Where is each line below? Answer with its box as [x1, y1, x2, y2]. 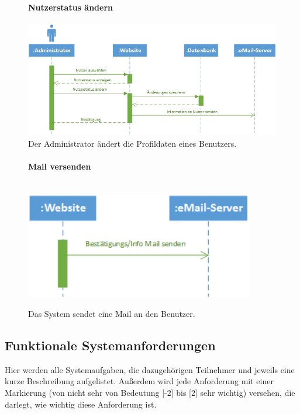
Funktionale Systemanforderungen [5, 336, 216, 354]
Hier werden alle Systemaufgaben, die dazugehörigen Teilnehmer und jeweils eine [5, 363, 295, 375]
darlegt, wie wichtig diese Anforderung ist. [5, 398, 157, 410]
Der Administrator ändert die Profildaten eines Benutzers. [28, 137, 237, 149]
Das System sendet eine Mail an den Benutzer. [28, 308, 195, 320]
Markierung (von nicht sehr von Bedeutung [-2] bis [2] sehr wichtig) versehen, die [5, 387, 295, 398]
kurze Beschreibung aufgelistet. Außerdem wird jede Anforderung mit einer [5, 375, 274, 387]
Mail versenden [28, 160, 91, 172]
